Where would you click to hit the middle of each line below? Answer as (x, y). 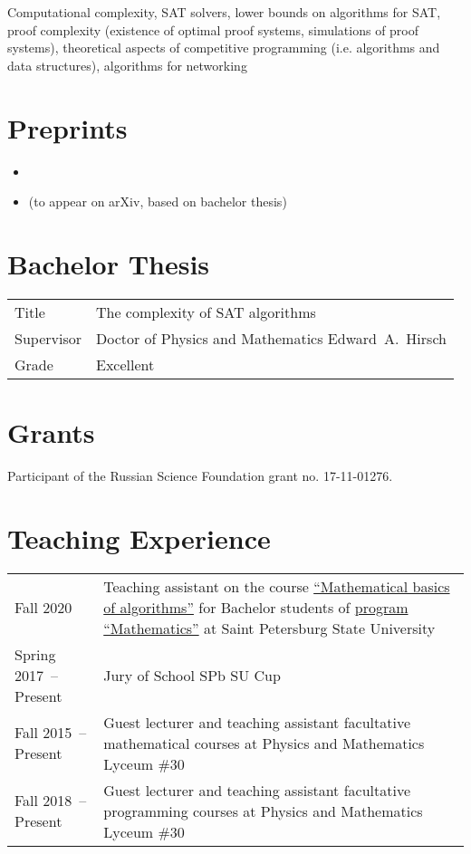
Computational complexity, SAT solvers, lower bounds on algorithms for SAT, (224, 12)
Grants (51, 432)
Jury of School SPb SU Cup (192, 675)
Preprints (67, 127)
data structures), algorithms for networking (127, 65)
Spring (35, 654)
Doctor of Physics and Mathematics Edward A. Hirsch (271, 338)
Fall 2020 (43, 607)
